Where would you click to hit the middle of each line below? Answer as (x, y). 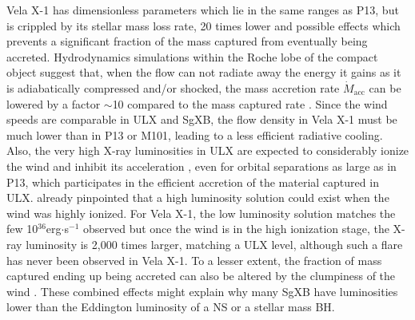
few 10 (22, 229)
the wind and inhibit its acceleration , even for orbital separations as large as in (202, 166)
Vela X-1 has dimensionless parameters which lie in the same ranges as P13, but (203, 10)
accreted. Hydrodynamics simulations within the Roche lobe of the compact (192, 56)
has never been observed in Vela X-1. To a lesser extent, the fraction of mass (194, 260)
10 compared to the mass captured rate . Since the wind (250, 103)
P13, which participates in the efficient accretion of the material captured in (193, 182)
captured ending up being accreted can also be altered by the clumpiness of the (201, 276)
